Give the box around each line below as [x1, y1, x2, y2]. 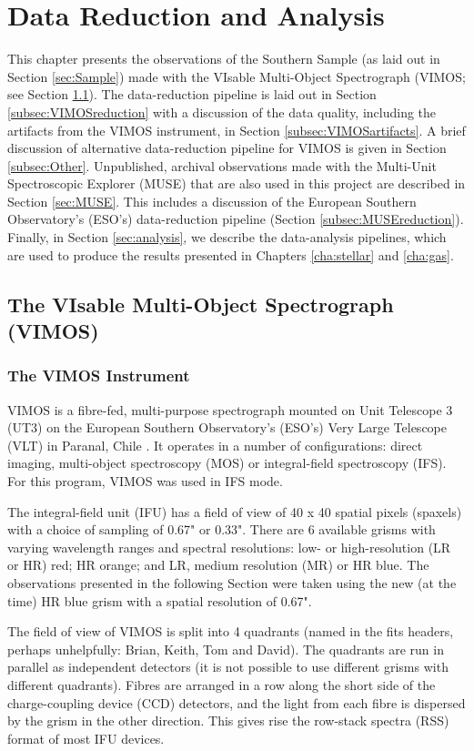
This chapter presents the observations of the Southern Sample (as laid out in [7, 49, 440, 68]
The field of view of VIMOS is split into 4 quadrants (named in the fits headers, [7, 622, 454, 641]
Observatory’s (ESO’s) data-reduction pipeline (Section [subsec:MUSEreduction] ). [7, 209, 464, 228]
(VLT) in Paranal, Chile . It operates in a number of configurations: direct [7, 435, 423, 454]
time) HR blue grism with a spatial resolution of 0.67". [7, 591, 312, 610]
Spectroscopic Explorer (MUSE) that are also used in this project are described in [7, 174, 466, 193]
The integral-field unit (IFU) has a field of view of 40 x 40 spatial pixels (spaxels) [7, 502, 462, 521]
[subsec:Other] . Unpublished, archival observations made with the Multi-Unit [7, 156, 437, 175]
